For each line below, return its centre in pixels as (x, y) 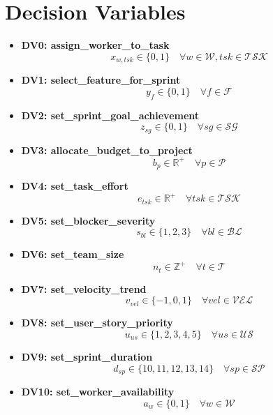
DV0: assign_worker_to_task (95, 45)
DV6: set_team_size (73, 254)
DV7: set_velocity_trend (84, 288)
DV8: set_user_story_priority (97, 323)
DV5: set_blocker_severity (88, 220)
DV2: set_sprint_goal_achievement (110, 115)
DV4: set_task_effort (75, 186)
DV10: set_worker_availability (98, 392)
